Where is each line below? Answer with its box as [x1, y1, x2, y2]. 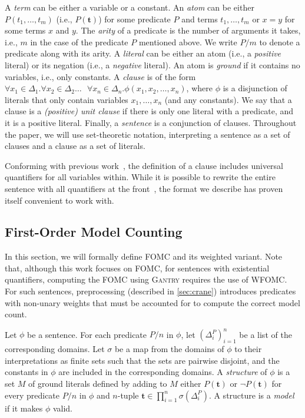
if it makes [5, 402, 43, 414]
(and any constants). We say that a [164, 93, 292, 105]
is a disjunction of [223, 82, 287, 94]
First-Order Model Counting [5, 223, 183, 241]
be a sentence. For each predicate [27, 328, 147, 340]
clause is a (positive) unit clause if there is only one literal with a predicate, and [5, 105, 294, 117]
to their [234, 343, 262, 355]
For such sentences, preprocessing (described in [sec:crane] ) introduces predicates [5, 285, 296, 297]
